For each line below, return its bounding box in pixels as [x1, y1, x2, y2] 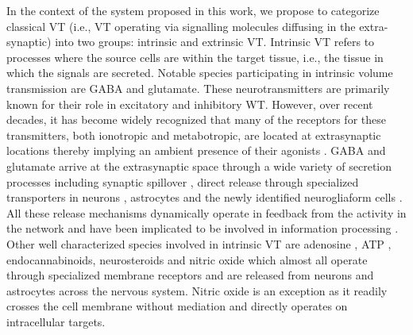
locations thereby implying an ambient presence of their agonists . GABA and [6, 142, 386, 159]
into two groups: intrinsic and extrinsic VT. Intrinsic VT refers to [55, 33, 375, 50]
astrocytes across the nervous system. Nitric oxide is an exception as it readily [6, 282, 388, 298]
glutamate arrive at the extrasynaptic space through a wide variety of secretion [6, 157, 392, 174]
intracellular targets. [6, 313, 106, 329]
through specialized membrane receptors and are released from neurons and [6, 267, 374, 283]
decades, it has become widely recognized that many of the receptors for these [6, 111, 386, 128]
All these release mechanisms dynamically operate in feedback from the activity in [6, 204, 407, 221]
